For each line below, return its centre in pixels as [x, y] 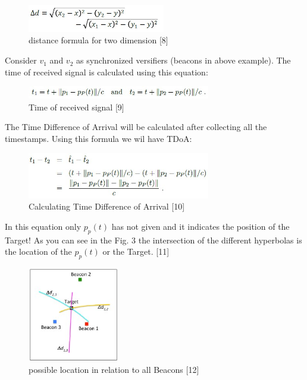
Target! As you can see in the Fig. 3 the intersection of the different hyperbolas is [153, 240]
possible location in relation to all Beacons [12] [114, 370]
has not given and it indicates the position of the [201, 226]
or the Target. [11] [136, 251]
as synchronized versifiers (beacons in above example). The [183, 60]
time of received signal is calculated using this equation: [106, 72]
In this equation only [43, 226]
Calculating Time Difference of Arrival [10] [107, 206]
